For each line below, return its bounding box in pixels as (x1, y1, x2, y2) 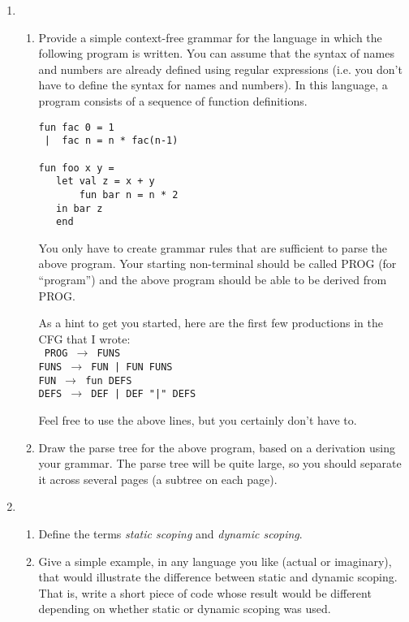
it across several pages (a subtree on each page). (38, 470, 278, 487)
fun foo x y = (38, 162, 114, 174)
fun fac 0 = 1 (38, 121, 114, 133)
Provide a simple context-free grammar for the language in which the (38, 28, 382, 45)
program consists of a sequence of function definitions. (38, 92, 308, 109)
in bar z (56, 202, 103, 214)
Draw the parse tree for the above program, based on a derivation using (38, 438, 395, 456)
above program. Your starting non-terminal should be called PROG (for (38, 255, 397, 272)
